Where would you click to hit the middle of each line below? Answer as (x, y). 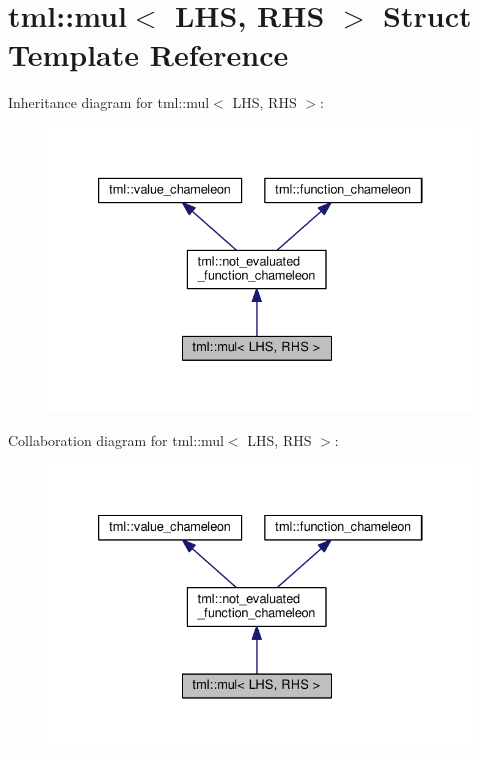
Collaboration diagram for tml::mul (116, 439)
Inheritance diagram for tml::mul (109, 102)
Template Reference (148, 54)
